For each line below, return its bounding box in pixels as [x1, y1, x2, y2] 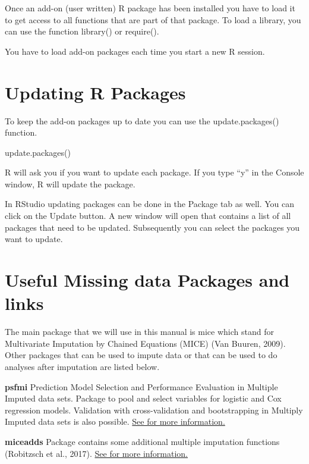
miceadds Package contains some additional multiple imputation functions [5, 435, 280, 447]
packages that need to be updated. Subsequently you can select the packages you [5, 221, 300, 233]
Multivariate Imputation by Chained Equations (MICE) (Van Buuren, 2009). [5, 337, 286, 349]
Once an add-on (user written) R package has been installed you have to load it [5, 2, 295, 14]
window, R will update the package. [5, 177, 135, 190]
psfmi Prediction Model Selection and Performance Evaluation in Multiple [5, 380, 278, 393]
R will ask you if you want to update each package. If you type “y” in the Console [5, 166, 304, 178]
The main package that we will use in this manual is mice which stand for [5, 325, 274, 338]
